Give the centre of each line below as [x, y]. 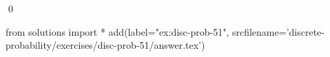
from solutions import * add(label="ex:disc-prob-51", [117, 31]
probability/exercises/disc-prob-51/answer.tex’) [105, 45]
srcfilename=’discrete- [278, 31]
